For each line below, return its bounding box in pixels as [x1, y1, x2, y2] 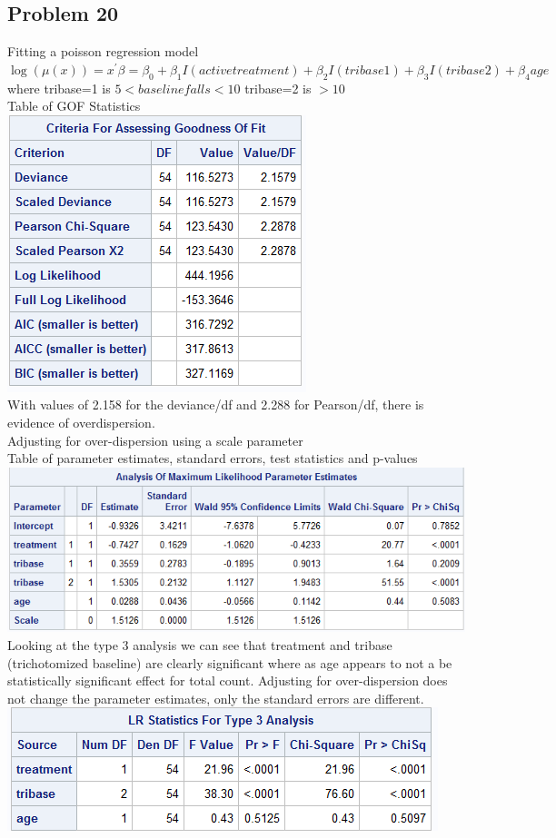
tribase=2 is [244, 78, 312, 97]
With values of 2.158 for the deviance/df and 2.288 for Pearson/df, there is [7, 395, 424, 414]
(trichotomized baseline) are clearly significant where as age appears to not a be [7, 653, 452, 672]
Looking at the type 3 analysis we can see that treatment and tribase [7, 636, 392, 654]
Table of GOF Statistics [7, 96, 141, 115]
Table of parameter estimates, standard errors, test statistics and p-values [7, 449, 418, 468]
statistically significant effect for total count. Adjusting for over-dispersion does [7, 671, 448, 690]
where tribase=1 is [7, 78, 111, 97]
